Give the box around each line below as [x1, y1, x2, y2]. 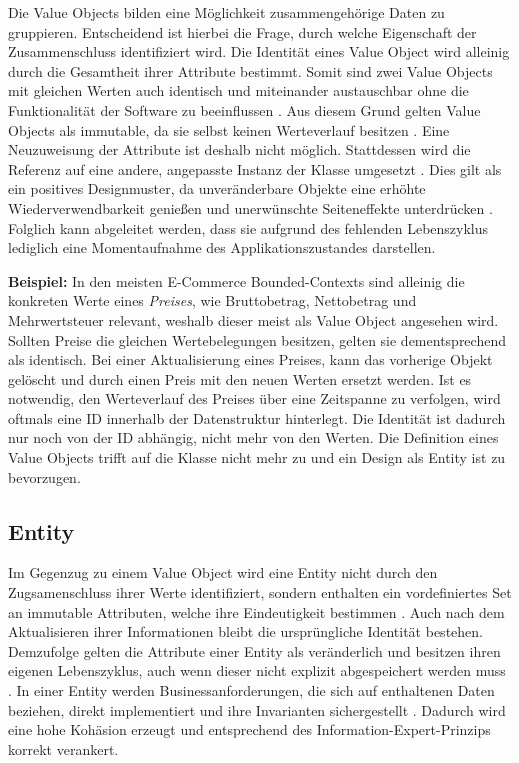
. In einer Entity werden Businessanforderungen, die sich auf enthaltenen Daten [8, 680, 495, 701]
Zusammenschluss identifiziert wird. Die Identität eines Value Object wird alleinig [8, 41, 510, 62]
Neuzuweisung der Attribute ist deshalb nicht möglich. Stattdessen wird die [8, 139, 471, 160]
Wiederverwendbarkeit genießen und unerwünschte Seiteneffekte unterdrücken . [8, 197, 493, 218]
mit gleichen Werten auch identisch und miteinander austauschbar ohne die [8, 80, 469, 101]
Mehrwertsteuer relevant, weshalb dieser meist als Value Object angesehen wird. [8, 309, 499, 330]
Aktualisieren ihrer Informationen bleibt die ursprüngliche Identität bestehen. [8, 621, 483, 642]
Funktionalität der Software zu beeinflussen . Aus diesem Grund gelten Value [8, 99, 481, 120]
